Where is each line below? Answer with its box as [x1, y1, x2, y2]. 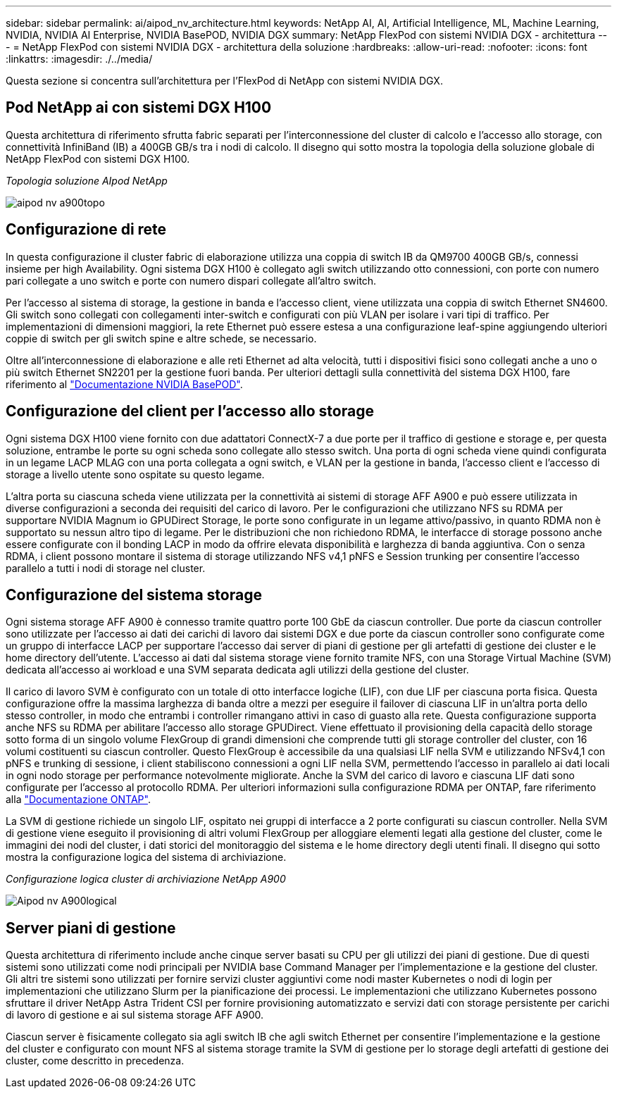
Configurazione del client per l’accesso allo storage [6, 402, 374, 421]
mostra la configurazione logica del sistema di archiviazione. [6, 851, 287, 864]
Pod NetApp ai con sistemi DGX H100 [6, 99, 272, 117]
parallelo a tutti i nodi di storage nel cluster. [6, 561, 206, 574]
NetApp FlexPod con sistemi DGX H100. [6, 152, 190, 165]
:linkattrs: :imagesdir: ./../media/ [6, 53, 153, 65]
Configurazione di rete [6, 220, 167, 239]
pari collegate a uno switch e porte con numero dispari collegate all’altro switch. [6, 274, 377, 287]
